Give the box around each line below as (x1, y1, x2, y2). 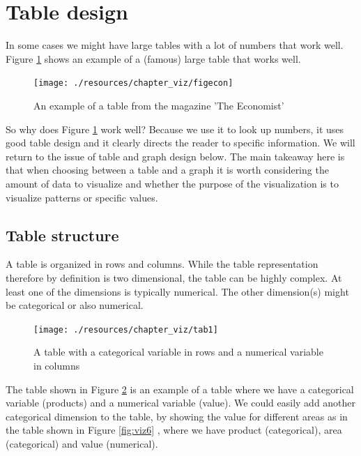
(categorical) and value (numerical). (6, 436, 158, 450)
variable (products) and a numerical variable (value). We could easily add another (6, 395, 356, 410)
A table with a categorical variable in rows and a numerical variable (33, 344, 323, 359)
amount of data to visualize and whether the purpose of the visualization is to (6, 176, 339, 190)
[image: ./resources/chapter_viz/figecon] (33, 78, 233, 89)
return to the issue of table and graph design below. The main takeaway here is (6, 149, 345, 163)
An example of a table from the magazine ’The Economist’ (33, 98, 284, 112)
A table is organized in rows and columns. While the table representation (6, 257, 318, 271)
